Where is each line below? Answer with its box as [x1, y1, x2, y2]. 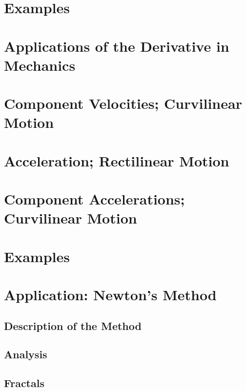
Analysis [4, 347, 47, 362]
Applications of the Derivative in [4, 36, 229, 56]
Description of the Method [4, 318, 142, 333]
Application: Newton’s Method [4, 285, 217, 304]
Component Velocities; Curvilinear [4, 93, 242, 113]
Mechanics [4, 55, 76, 75]
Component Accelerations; [4, 189, 185, 209]
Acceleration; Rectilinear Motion [4, 150, 229, 170]
